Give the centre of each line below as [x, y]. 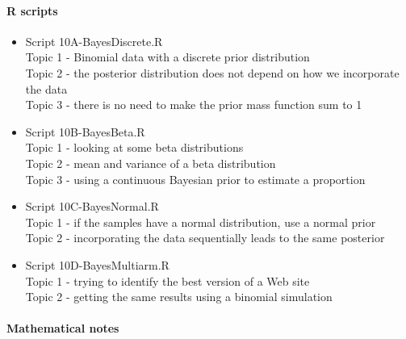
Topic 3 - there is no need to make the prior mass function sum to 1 [194, 105]
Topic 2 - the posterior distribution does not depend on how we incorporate [212, 72]
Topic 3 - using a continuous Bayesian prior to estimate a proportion [195, 179]
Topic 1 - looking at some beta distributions [134, 147]
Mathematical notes [63, 328]
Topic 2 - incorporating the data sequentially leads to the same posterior [205, 238]
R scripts [32, 10]
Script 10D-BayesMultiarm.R [97, 264]
